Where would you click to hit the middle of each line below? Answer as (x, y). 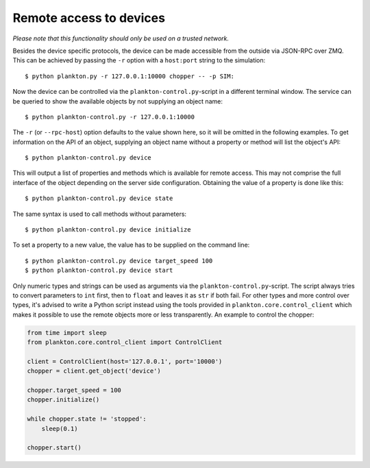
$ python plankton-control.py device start (99, 270)
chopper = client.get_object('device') (94, 371)
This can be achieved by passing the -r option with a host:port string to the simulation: (139, 60)
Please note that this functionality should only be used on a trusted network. (121, 38)
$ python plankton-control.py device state (99, 198)
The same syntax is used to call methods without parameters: (100, 214)
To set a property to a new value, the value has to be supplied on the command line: (131, 245)
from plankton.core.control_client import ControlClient (125, 342)
